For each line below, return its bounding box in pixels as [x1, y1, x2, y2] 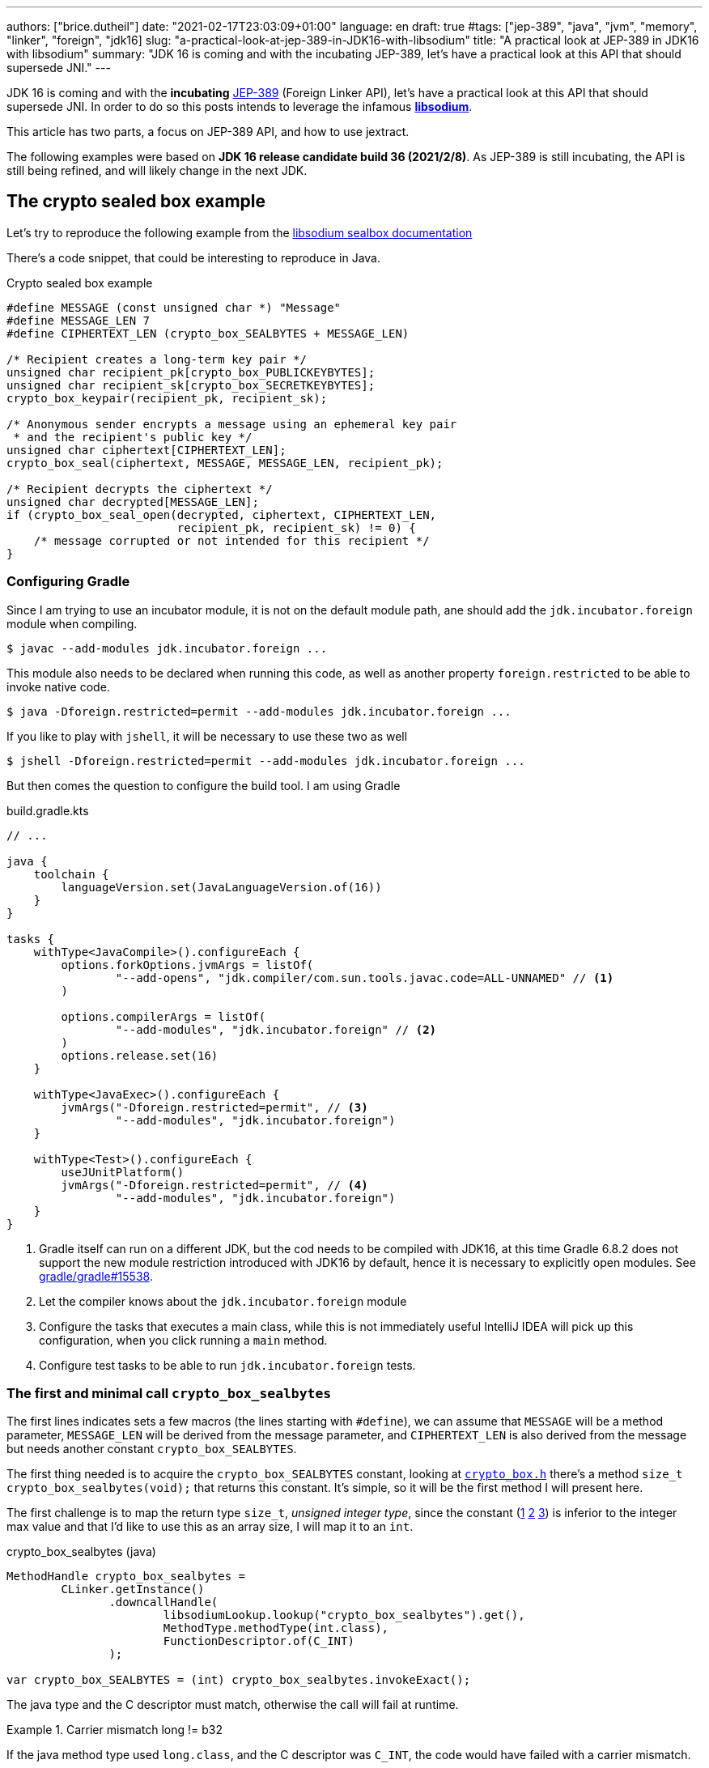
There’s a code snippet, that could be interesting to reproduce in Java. [6, 250, 380, 265]
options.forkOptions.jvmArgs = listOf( [61, 958, 314, 971]
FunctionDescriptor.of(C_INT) [163, 1634, 354, 1648]
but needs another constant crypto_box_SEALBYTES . [6, 1442, 297, 1456]
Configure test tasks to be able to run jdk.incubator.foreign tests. [39, 1358, 416, 1372]
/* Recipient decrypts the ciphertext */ [6, 482, 273, 495]
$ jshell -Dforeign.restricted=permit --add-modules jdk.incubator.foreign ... [6, 754, 525, 767]
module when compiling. [6, 616, 138, 631]
